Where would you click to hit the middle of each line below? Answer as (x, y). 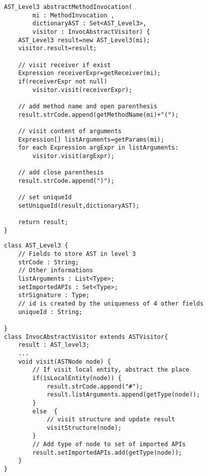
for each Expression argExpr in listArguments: (98, 148)
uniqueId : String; (50, 312)
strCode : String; (49, 262)
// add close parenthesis (61, 173)
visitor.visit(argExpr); (73, 156)
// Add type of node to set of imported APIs (109, 444)
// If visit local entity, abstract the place (111, 370)
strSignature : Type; (54, 295)
